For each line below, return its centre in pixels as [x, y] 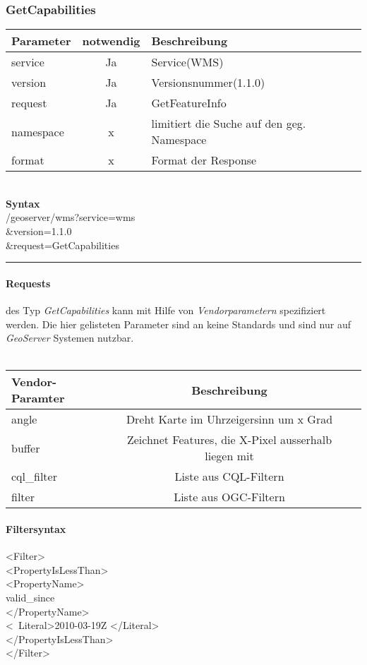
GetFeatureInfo [189, 103]
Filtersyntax [36, 528]
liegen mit [229, 456]
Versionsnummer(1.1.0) [208, 83]
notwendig [111, 41]
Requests [28, 283]
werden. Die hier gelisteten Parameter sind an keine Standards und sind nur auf [179, 324]
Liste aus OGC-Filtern [229, 497]
